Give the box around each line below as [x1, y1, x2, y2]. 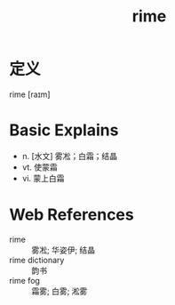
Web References [9, 205, 135, 225]
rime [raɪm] [9, 89, 51, 100]
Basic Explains [9, 120, 119, 140]
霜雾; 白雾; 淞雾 [31, 285, 88, 296]
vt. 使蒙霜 [21, 162, 58, 173]
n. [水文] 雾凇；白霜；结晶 [21, 150, 118, 161]
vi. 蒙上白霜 [21, 173, 65, 183]
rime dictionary [9, 254, 65, 265]
